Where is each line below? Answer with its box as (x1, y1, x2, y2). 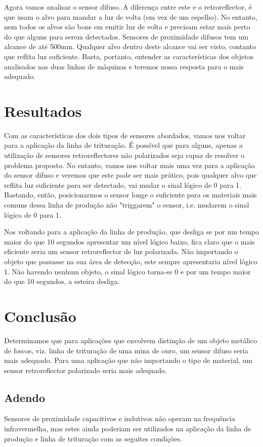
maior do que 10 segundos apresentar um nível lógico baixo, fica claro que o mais (4, 236, 255, 247)
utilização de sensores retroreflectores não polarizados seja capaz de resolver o (4, 150, 245, 160)
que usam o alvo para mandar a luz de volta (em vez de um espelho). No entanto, (4, 11, 257, 22)
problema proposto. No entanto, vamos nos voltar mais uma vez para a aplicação (4, 159, 255, 170)
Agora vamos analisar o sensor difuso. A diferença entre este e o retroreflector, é (4, 2, 252, 12)
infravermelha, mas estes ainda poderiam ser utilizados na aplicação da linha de (4, 423, 251, 434)
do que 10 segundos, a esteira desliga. (4, 276, 120, 287)
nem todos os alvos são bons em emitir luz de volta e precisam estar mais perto (4, 21, 250, 32)
